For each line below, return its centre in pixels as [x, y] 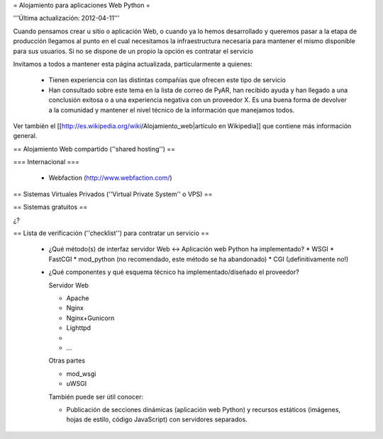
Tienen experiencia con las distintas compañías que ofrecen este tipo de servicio [167, 80]
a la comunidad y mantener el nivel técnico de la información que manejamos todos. [172, 110]
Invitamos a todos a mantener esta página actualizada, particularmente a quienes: [133, 64]
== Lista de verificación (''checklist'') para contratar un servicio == [111, 233]
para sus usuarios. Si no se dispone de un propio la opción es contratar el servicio [133, 51]
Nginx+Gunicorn [90, 318]
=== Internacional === [46, 162]
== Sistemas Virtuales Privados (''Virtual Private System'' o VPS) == [113, 194]
